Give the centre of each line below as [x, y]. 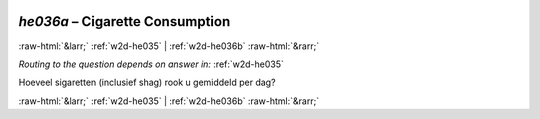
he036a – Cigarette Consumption [124, 21]
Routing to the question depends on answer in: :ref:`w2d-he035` [151, 64]
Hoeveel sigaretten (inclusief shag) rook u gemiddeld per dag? [147, 82]
